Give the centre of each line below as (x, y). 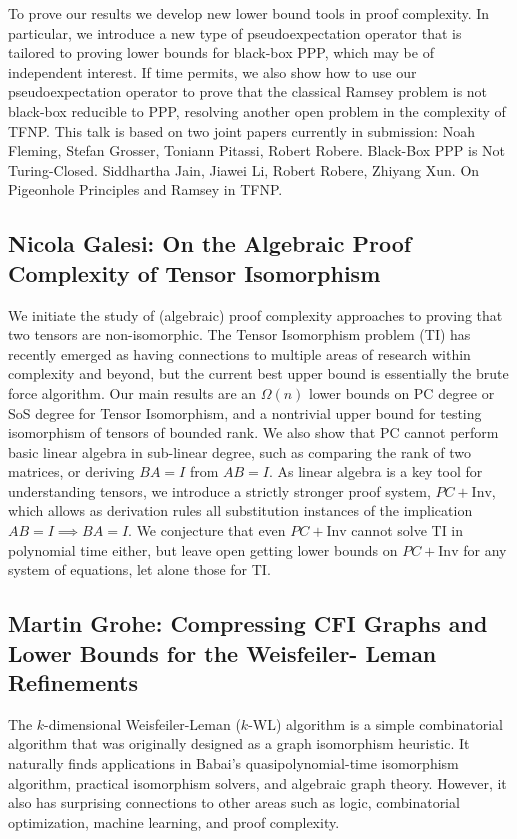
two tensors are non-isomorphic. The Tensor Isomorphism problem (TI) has (239, 334)
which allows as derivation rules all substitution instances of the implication (240, 510)
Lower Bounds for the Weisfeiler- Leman (222, 652)
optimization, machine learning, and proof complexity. (174, 821)
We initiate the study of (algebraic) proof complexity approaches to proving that (255, 314)
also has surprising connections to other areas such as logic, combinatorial (234, 802)
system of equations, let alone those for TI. (139, 569)
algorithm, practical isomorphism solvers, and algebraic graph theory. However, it (257, 782)
